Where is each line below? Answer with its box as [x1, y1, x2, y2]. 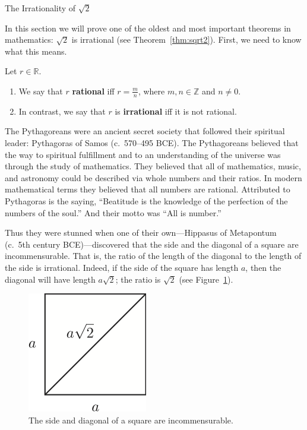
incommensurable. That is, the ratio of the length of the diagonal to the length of [5, 249, 302, 262]
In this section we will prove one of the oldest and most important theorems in [5, 21, 291, 34]
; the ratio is [115, 273, 161, 285]
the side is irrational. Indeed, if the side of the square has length [5, 261, 239, 273]
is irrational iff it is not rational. [115, 105, 237, 117]
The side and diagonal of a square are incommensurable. [29, 413, 233, 426]
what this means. [5, 45, 67, 57]
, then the [245, 261, 281, 273]
